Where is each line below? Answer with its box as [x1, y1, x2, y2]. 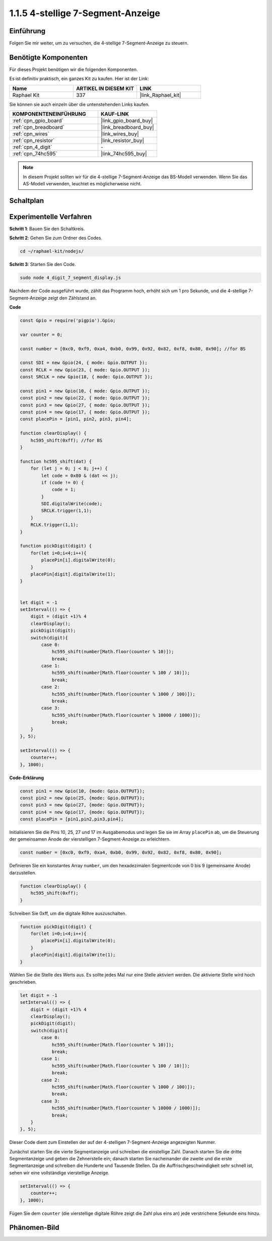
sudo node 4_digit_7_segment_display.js [20, 275, 121, 281]
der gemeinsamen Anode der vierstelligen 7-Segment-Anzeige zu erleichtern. [9, 836, 171, 842]
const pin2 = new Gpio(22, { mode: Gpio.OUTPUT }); [20, 395, 151, 401]
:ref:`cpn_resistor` [12, 137, 55, 144]
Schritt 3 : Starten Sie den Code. [9, 261, 76, 267]
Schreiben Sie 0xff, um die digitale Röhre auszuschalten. [9, 910, 127, 916]
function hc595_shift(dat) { [20, 458, 92, 464]
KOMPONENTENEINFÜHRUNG [12, 111, 87, 118]
